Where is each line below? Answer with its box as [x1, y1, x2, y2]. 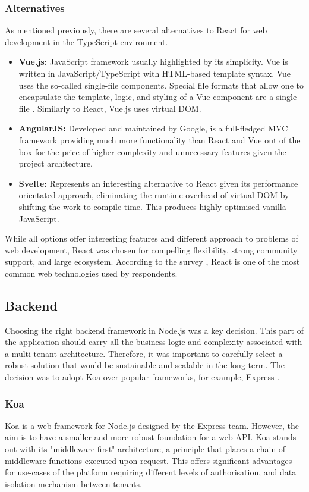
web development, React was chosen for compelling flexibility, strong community [5, 243, 298, 256]
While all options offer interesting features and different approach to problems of [5, 232, 298, 245]
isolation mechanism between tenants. [5, 477, 142, 490]
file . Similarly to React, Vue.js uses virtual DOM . [18, 102, 201, 114]
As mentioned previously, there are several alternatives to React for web [5, 24, 267, 36]
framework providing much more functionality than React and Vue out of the [18, 133, 301, 146]
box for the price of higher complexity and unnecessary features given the [18, 145, 286, 158]
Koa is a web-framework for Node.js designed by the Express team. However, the [5, 419, 299, 431]
